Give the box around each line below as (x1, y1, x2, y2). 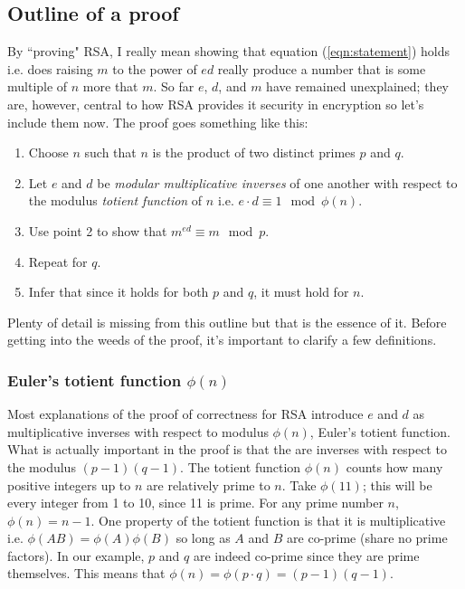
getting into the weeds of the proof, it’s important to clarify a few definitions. (7, 330, 437, 349)
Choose (28, 143, 69, 162)
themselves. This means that (7, 564, 166, 583)
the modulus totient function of (28, 191, 203, 210)
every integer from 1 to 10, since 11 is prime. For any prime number (7, 493, 384, 512)
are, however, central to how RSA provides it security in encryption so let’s (7, 94, 424, 113)
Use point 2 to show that (28, 221, 167, 240)
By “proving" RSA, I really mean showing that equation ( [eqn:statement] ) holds (7, 42, 450, 61)
